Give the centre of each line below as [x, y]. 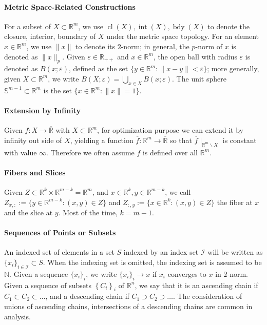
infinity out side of [33, 140]
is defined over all [170, 152]
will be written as [235, 252]
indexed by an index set [161, 252]
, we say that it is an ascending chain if [196, 285]
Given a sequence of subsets [48, 285]
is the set [58, 90]
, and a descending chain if [87, 296]
